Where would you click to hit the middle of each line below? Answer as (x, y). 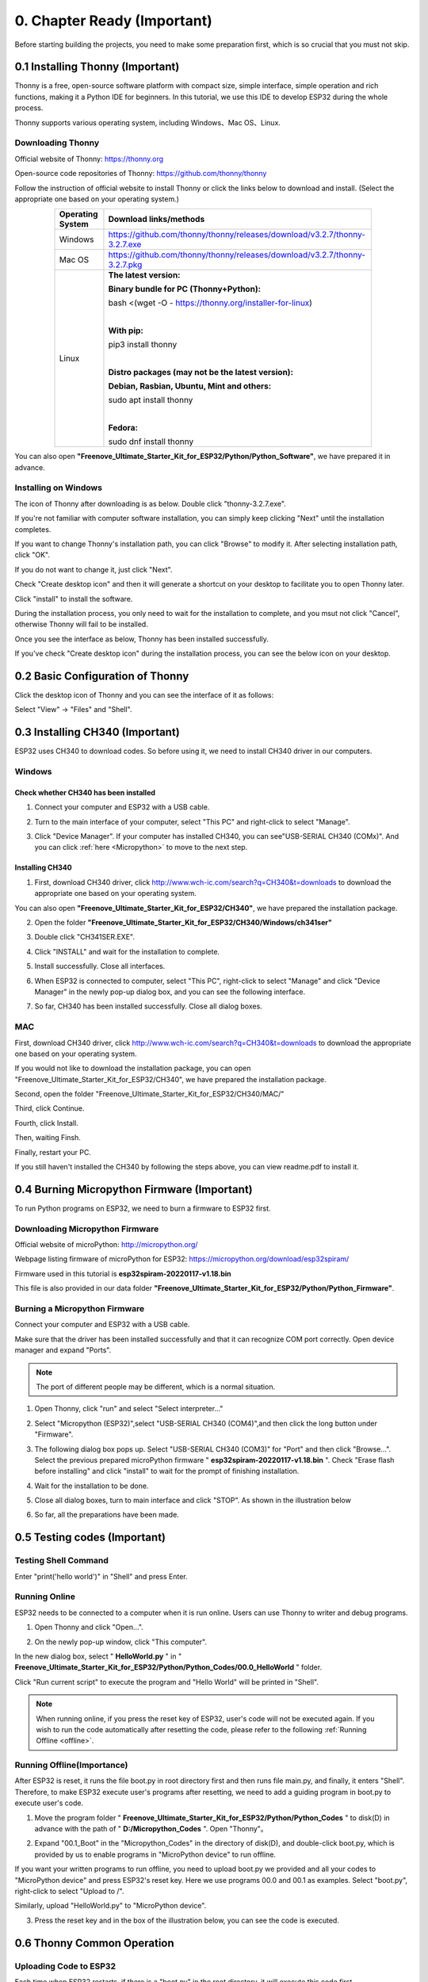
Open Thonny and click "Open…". (89, 1627)
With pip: (126, 331)
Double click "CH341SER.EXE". (84, 937)
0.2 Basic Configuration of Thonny (102, 676)
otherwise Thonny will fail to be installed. (81, 624)
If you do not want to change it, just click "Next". (94, 569)
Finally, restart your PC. (53, 1152)
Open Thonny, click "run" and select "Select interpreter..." (129, 1409)
